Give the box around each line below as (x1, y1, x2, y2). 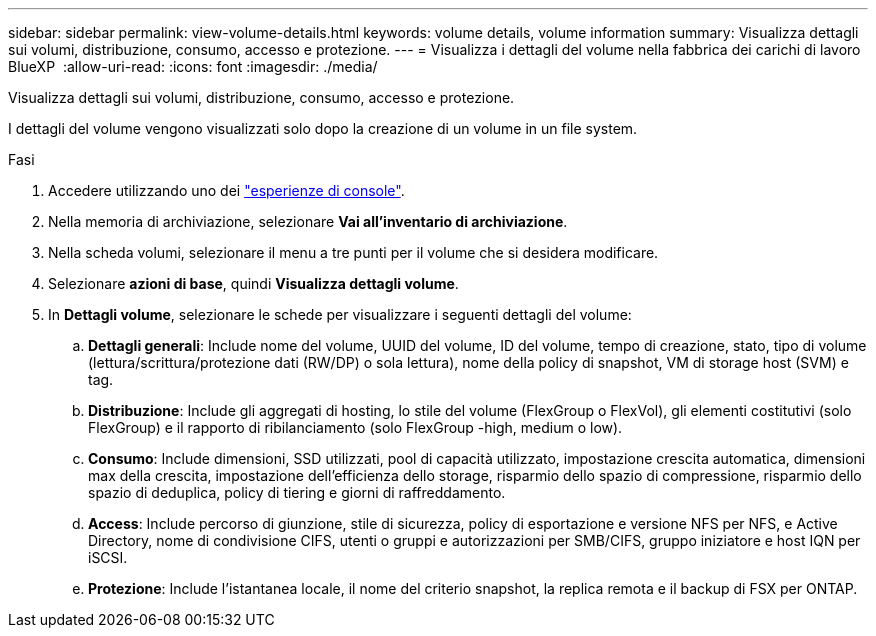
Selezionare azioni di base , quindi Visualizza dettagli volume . (48, 275, 459, 292)
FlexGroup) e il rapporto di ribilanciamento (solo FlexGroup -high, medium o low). (88, 419, 623, 436)
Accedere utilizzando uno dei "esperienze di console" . (48, 182, 405, 199)
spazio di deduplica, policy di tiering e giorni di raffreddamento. (88, 484, 506, 501)
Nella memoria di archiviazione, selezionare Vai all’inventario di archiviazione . (48, 213, 568, 230)
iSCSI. (88, 549, 128, 566)
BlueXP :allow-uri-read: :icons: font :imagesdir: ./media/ (8, 58, 378, 75)
